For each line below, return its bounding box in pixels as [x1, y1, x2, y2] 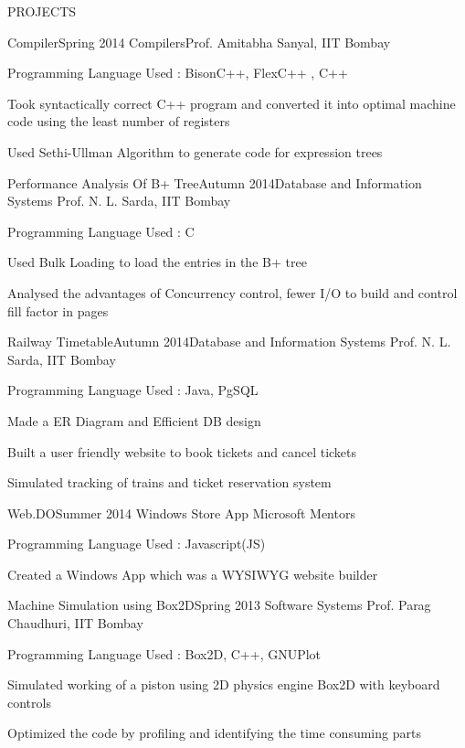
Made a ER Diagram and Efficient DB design [7, 411, 261, 430]
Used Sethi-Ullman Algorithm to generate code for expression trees [7, 142, 383, 161]
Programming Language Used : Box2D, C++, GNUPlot [7, 644, 322, 663]
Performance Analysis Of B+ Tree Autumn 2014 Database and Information [7, 173, 422, 192]
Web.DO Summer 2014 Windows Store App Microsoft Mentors [7, 503, 355, 522]
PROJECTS [7, 2, 77, 20]
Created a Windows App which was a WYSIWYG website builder [7, 564, 378, 583]
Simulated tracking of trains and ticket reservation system [7, 473, 332, 492]
